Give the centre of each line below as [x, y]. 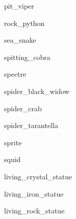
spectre [15, 74]
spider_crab [23, 108]
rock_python [24, 23]
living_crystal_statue [38, 176]
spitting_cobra [27, 57]
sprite [13, 142]
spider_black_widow [37, 91]
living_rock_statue [34, 211]
